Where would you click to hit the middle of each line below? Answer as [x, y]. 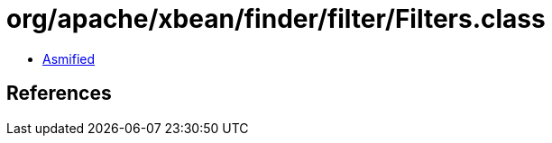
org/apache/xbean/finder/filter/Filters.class [276, 19]
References [59, 94]
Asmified [69, 58]
